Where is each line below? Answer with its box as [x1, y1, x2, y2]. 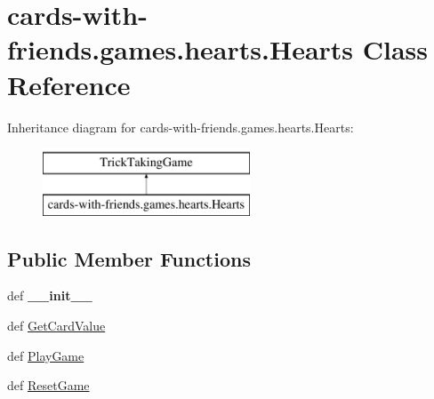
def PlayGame [7, 346, 84, 364]
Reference [7, 66, 131, 102]
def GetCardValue [7, 316, 106, 335]
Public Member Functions [7, 244, 251, 272]
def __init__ [7, 286, 92, 305]
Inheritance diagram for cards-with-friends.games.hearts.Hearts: [7, 117, 354, 136]
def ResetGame [7, 376, 90, 395]
